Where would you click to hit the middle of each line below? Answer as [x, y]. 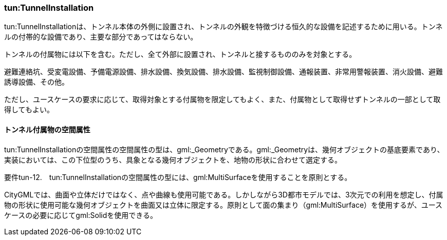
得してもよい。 [29, 110]
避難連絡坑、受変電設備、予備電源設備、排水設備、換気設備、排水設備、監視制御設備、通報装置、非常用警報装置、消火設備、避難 [223, 72]
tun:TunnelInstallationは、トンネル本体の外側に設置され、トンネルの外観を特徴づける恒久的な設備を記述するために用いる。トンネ [223, 27]
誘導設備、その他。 [36, 82]
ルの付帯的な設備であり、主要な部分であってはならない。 [101, 37]
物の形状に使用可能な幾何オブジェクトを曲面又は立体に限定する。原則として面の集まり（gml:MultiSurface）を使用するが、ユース [223, 205]
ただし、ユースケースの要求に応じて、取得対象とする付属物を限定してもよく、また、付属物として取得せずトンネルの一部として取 [222, 99]
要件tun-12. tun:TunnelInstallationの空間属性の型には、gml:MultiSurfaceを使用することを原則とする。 [178, 177]
